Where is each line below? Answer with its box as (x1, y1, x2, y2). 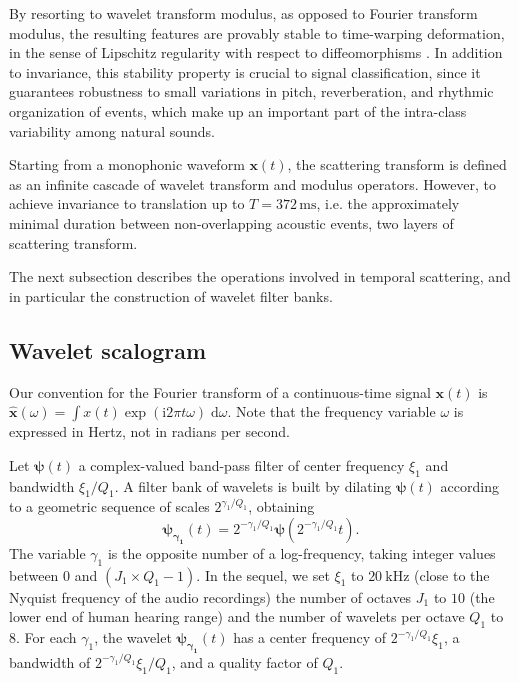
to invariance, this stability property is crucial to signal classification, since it (9, 61, 481, 82)
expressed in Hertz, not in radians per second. (9, 421, 290, 442)
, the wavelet (94, 627, 172, 648)
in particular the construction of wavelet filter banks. (9, 285, 333, 306)
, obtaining (248, 496, 315, 517)
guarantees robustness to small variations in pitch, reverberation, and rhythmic (9, 81, 494, 102)
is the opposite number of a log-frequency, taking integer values (107, 542, 496, 563)
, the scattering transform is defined (287, 154, 507, 175)
